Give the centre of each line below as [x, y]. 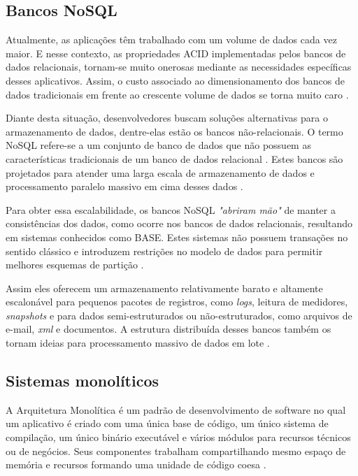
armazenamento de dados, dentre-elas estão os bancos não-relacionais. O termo [174, 131]
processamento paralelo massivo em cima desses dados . [124, 186]
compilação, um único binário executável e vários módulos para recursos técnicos [178, 437]
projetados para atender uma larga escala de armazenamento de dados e [160, 172]
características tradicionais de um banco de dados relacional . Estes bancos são [174, 158]
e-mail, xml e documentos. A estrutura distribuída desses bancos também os [169, 329]
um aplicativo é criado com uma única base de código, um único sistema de [167, 423]
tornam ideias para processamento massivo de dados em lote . [138, 343]
